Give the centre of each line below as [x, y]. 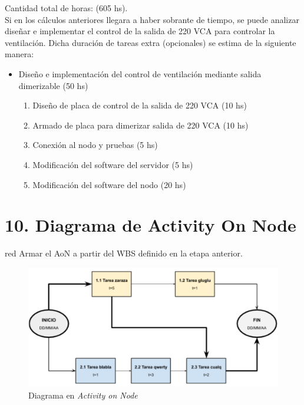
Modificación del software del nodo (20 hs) [109, 184]
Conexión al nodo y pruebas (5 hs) [95, 145]
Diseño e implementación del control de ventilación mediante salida [140, 73]
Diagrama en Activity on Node [83, 395]
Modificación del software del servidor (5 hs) [113, 164]
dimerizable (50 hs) [53, 85]
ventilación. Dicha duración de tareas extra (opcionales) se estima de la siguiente [151, 42]
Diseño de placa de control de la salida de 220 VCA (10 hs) [140, 105]
